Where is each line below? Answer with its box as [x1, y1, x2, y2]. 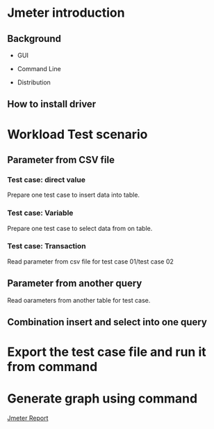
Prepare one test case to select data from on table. [7, 224, 153, 232]
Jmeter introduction [7, 5, 125, 21]
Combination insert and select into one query [7, 316, 207, 329]
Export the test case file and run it [7, 344, 206, 360]
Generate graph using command [7, 391, 198, 407]
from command [7, 359, 98, 375]
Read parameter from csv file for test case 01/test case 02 [7, 257, 174, 266]
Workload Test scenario [7, 126, 148, 142]
